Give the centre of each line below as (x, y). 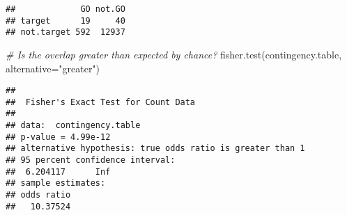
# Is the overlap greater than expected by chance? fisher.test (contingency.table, (174, 54)
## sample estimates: (56, 183)
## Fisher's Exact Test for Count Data (101, 102)
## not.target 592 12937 (65, 32)
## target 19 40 (65, 21)
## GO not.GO (65, 9)
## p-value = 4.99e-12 (58, 137)
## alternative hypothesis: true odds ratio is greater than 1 (155, 149)
